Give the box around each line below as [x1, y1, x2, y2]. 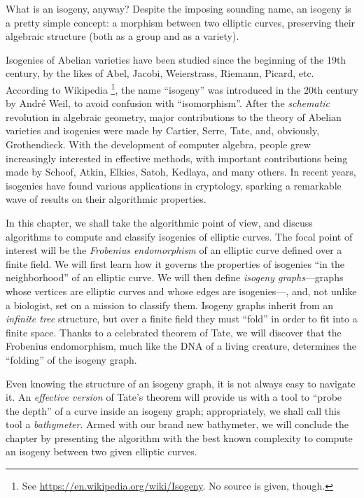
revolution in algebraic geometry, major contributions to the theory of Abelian [6, 109, 342, 124]
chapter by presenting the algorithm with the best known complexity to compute [6, 430, 353, 445]
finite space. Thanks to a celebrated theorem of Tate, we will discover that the [6, 325, 342, 339]
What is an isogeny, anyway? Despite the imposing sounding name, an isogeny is [6, 1, 351, 15]
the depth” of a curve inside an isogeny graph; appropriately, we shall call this [6, 403, 341, 418]
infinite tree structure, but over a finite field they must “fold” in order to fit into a [6, 311, 358, 326]
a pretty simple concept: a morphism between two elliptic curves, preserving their [6, 15, 356, 29]
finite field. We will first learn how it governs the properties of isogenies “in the [6, 256, 344, 271]
